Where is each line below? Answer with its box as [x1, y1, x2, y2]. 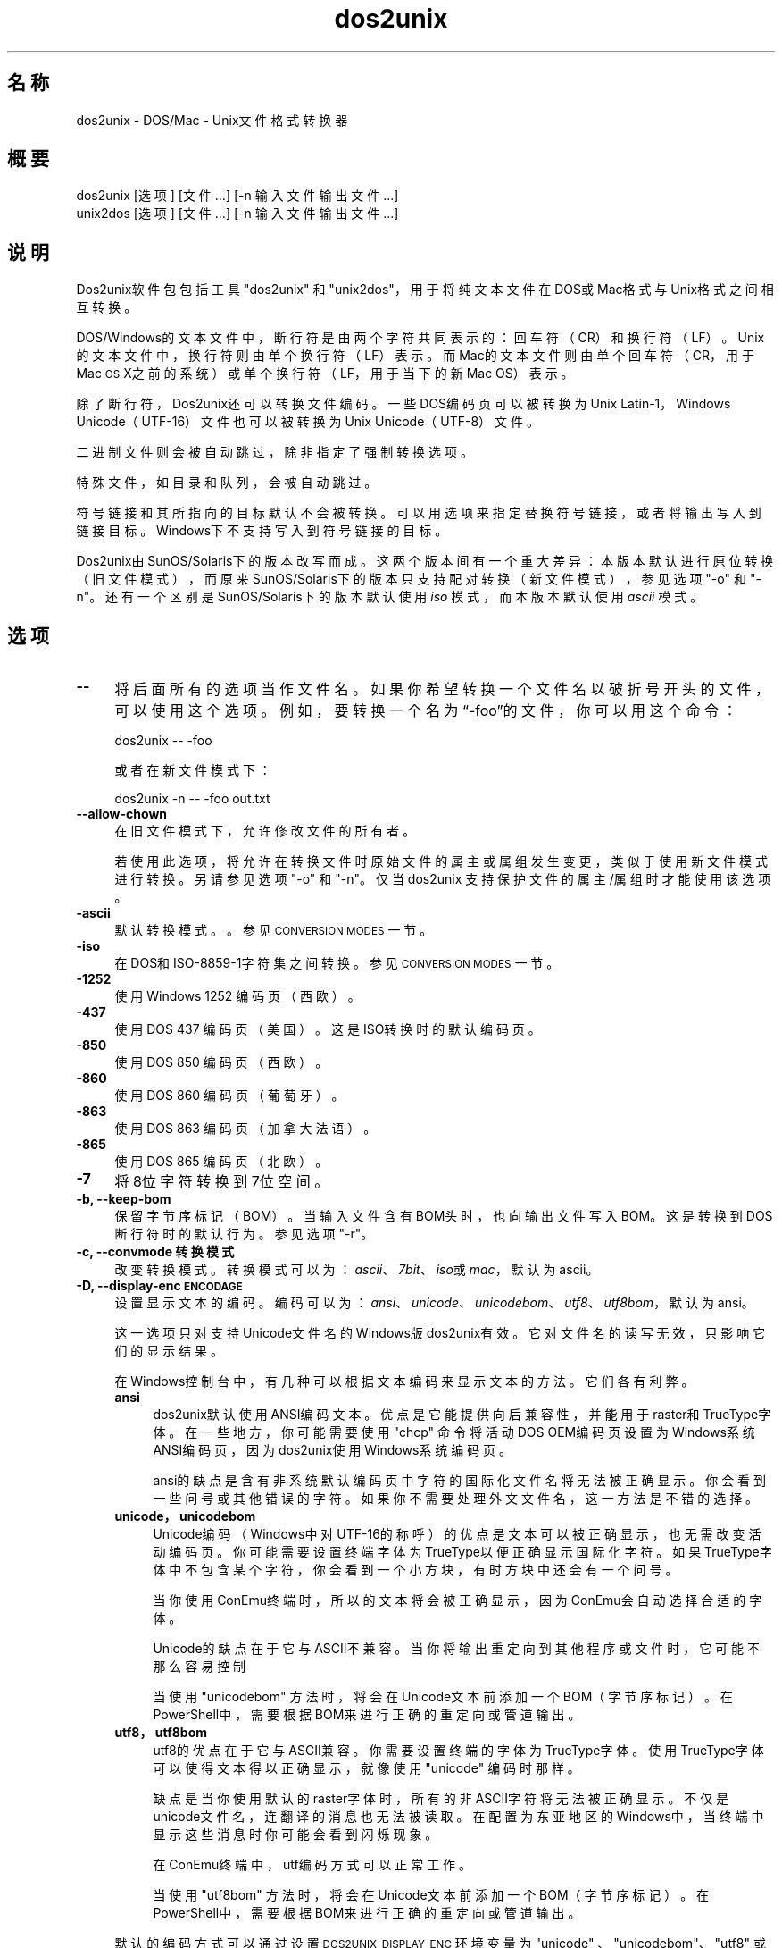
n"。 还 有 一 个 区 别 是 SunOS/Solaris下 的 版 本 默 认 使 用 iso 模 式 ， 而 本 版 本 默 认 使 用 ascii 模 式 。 [76, 589, 703, 605]
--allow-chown [76, 806, 168, 822]
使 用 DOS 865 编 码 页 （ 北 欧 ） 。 [114, 1154, 329, 1170]
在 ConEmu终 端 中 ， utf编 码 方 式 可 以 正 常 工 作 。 [153, 1857, 471, 1873]
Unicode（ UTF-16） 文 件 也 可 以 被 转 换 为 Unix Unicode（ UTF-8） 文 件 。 [76, 414, 539, 430]
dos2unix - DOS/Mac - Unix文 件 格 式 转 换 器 [76, 112, 348, 128]
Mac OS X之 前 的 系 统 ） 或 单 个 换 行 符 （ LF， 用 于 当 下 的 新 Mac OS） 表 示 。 [76, 365, 574, 382]
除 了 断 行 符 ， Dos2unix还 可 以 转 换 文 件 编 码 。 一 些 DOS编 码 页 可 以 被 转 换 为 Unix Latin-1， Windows [76, 396, 731, 412]
